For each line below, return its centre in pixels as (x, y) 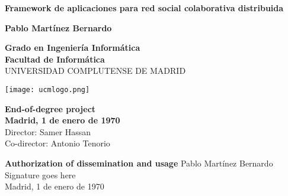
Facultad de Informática (55, 59)
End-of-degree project (50, 108)
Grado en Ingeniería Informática (73, 48)
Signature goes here (40, 174)
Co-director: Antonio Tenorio (57, 143)
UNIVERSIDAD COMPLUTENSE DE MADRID (95, 71)
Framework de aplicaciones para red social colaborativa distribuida (144, 8)
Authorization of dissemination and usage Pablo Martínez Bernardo (139, 163)
